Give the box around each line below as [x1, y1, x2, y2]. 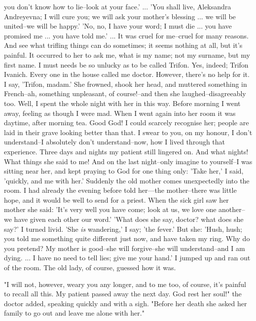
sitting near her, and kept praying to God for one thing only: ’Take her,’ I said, [4, 166, 244, 176]
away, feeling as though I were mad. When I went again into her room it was [4, 107, 236, 118]
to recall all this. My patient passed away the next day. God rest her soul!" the [4, 288, 242, 299]
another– [219, 204, 245, 214]
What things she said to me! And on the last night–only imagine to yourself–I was [4, 156, 253, 166]
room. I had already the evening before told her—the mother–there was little [4, 185, 237, 195]
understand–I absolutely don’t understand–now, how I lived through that [4, 137, 225, 147]
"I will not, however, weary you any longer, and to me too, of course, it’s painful [4, 279, 246, 289]
